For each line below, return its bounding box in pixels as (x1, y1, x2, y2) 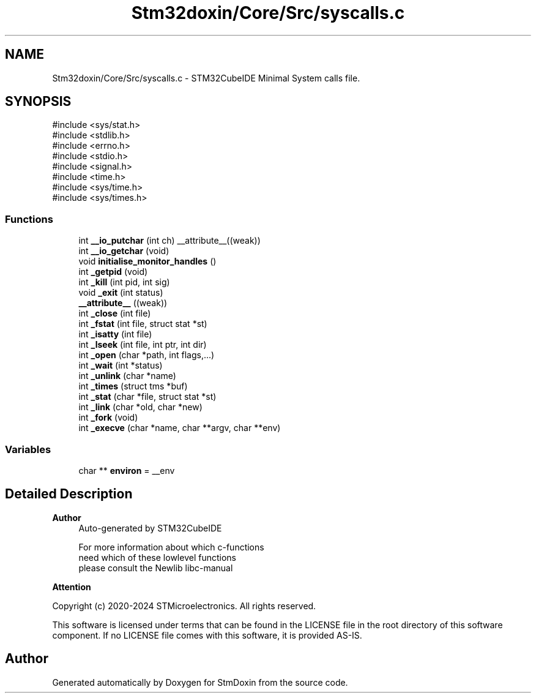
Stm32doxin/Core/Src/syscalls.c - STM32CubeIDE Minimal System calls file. (52, 72, 360, 83)
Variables (5, 443, 51, 456)
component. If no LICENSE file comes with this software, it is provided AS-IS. (52, 629, 362, 640)
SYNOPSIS (5, 94, 72, 110)
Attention (52, 581, 91, 592)
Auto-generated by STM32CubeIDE (78, 522, 222, 533)
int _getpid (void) (78, 266, 148, 277)
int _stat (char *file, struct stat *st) (78, 391, 217, 402)
